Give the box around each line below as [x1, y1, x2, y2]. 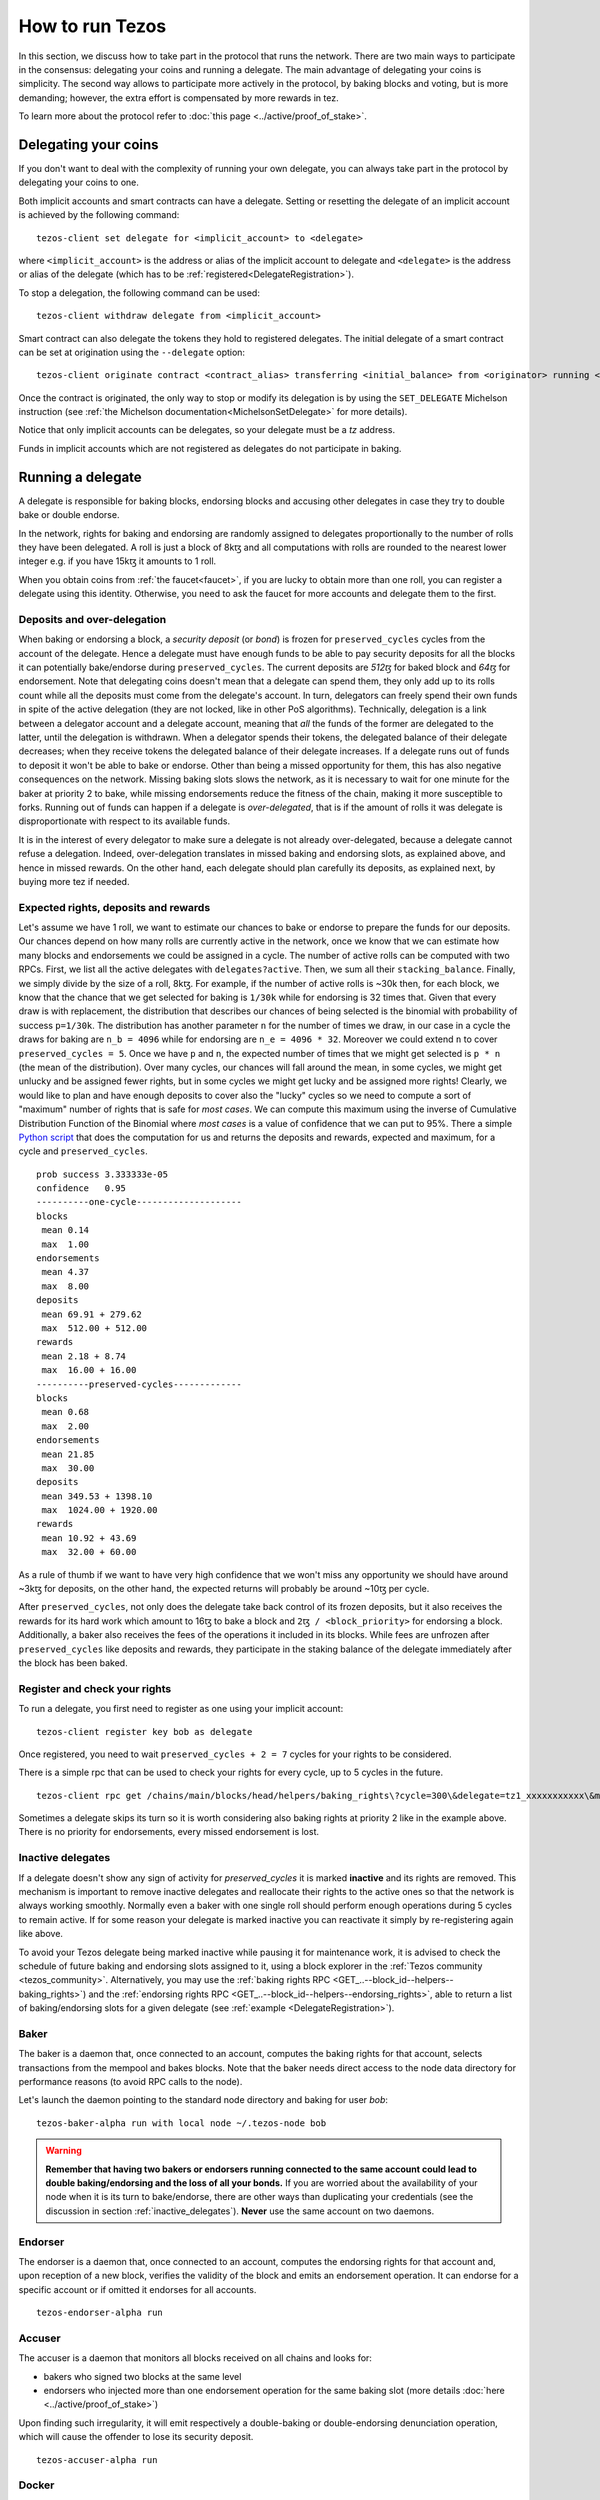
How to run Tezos [18, 15, 167, 37]
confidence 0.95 [36, 1183, 127, 1194]
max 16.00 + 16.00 [41, 1365, 137, 1376]
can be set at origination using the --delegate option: [18, 346, 245, 358]
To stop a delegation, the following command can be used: [18, 286, 260, 299]
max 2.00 [41, 1420, 90, 1432]
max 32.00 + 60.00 [41, 1546, 137, 1558]
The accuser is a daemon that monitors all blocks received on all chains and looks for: [18, 2352, 372, 2364]
